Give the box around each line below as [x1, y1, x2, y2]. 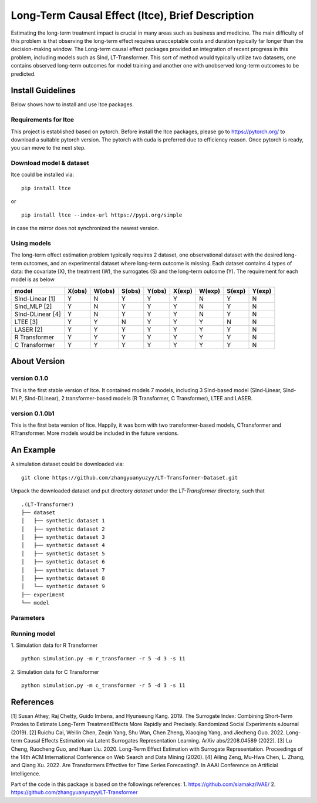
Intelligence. [11, 770, 41, 777]
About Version [11, 356, 65, 366]
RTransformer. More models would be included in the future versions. [11, 430, 179, 437]
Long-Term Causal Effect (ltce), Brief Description [11, 9, 255, 22]
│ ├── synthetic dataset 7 [21, 566, 105, 573]
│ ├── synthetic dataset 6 [21, 558, 105, 565]
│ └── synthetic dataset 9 [21, 583, 105, 590]
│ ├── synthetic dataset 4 [21, 542, 105, 549]
